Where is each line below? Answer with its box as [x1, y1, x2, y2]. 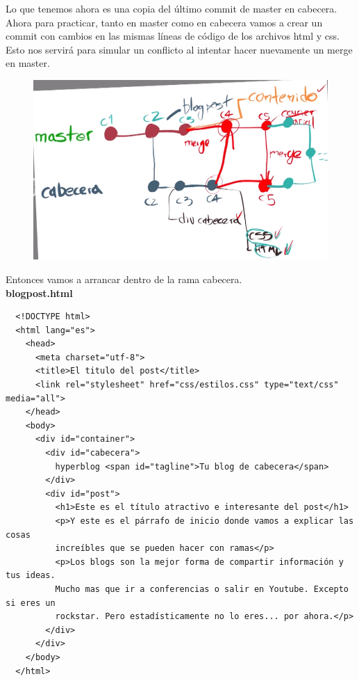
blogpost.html [6, 285, 73, 300]
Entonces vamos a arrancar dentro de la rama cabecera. [6, 271, 242, 286]
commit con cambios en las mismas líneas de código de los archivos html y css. [6, 29, 340, 43]
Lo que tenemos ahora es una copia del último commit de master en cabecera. [6, 1, 337, 15]
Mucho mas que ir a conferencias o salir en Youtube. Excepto [55, 584, 349, 594]
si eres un [6, 598, 56, 608]
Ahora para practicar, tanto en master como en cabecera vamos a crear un [6, 15, 323, 29]
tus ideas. [6, 570, 56, 581]
